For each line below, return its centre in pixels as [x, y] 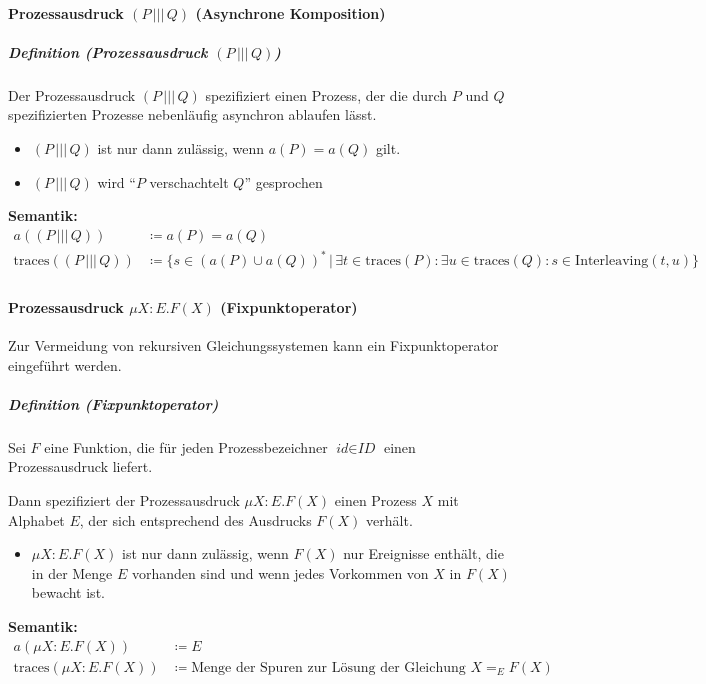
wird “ [116, 181]
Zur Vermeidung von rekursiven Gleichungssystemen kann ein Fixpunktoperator [253, 345]
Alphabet [36, 519]
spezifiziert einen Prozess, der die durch [326, 94]
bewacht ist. [68, 592]
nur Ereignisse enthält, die [423, 553]
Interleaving [612, 261]
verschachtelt [189, 181]
